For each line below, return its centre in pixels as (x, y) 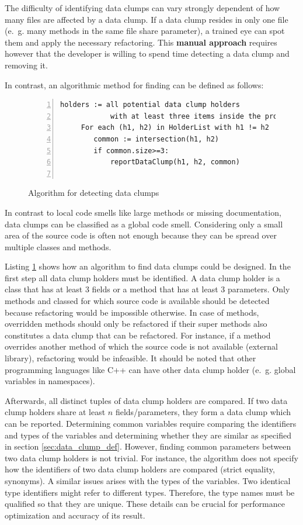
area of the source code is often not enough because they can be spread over (141, 235)
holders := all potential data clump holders (150, 105)
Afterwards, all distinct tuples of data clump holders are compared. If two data (146, 400)
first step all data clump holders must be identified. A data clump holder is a (142, 277)
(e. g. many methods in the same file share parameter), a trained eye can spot (145, 31)
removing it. (26, 65)
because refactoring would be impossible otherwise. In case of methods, (132, 312)
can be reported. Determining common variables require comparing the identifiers (151, 423)
